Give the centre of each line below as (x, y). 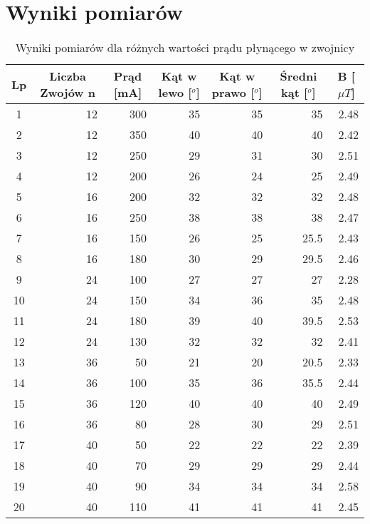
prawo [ (233, 93)
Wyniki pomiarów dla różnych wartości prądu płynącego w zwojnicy (185, 48)
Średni (298, 76)
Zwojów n (68, 93)
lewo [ (175, 93)
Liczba (68, 76)
